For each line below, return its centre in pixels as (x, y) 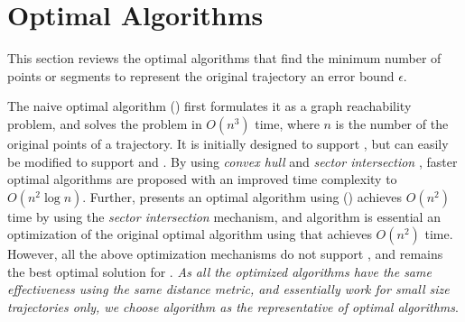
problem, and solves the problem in (105, 123)
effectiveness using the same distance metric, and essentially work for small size (228, 289)
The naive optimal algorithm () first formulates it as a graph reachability (209, 106)
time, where (287, 123)
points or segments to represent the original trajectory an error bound (201, 75)
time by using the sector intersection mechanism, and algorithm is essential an (224, 216)
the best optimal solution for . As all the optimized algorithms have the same (219, 271)
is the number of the (392, 123)
